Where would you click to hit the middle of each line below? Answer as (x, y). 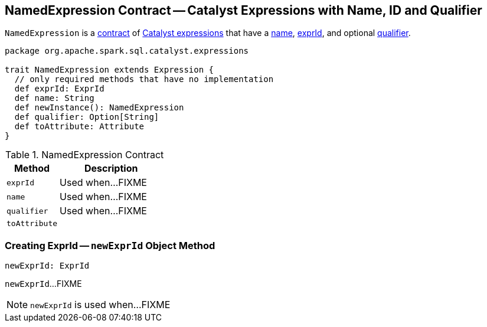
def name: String (54, 98)
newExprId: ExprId (47, 266)
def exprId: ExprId (59, 89)
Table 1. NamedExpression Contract (84, 155)
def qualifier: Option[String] (87, 117)
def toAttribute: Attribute (79, 127)
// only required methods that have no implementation (144, 79)
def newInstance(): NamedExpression (99, 108)
